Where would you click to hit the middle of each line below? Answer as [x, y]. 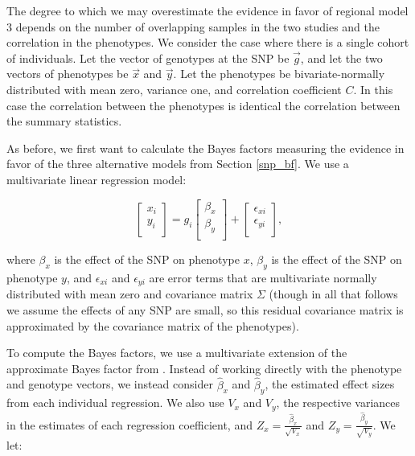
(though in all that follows [333, 294]
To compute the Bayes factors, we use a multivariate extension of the [177, 353]
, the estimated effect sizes [330, 384]
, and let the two [341, 58]
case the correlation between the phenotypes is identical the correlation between [203, 105]
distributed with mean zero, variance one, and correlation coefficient [174, 89]
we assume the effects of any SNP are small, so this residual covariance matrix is [205, 310]
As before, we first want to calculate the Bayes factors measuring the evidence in [205, 148]
